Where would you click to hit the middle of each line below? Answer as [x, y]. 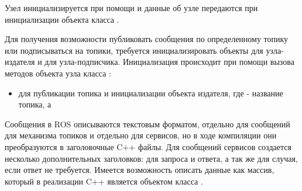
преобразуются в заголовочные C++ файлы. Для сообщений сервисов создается [148, 146]
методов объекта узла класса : [58, 73]
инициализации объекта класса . [62, 19]
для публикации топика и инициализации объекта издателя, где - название [151, 93]
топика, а [35, 104]
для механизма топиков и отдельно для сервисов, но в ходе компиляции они [141, 135]
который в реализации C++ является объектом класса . [104, 181]
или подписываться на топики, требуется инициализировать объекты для [134, 50]
